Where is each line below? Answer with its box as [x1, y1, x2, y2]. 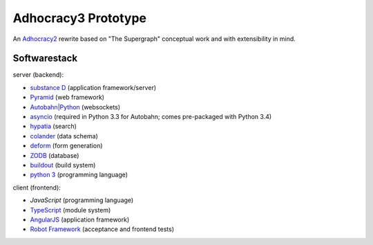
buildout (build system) [30, 161, 96, 169]
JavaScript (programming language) [30, 196, 134, 204]
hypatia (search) [30, 122, 77, 131]
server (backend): [12, 71, 64, 79]
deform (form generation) [30, 142, 103, 150]
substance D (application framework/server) [30, 83, 157, 91]
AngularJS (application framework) [30, 215, 130, 224]
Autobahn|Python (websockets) [30, 102, 121, 111]
